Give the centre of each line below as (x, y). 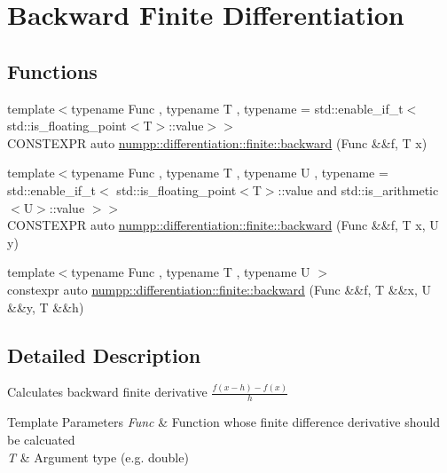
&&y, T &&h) (46, 307)
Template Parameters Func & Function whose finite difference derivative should (223, 422)
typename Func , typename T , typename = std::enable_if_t (237, 108)
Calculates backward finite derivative (107, 392)
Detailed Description (104, 355)
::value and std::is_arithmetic (358, 189)
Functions (52, 71)
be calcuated (41, 440)
